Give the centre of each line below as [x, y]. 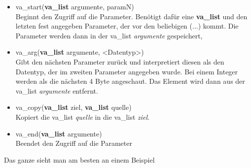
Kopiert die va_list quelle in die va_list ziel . [82, 117]
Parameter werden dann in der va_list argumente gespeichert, [109, 35]
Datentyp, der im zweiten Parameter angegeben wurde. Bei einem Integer [127, 71]
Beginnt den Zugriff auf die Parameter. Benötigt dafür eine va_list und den [131, 16]
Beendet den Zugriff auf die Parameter [74, 143]
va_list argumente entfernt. [57, 90]
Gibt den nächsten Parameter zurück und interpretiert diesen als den [120, 61]
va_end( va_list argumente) [59, 133]
